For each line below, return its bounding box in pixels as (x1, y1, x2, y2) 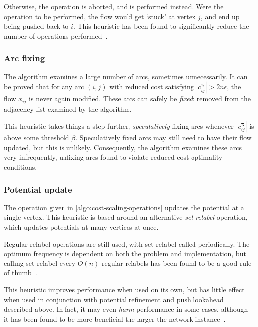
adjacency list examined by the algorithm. (4, 103, 132, 114)
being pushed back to (4, 21, 69, 31)
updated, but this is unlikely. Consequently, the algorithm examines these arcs (4, 142, 242, 152)
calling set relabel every (4, 258, 76, 268)
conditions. (4, 162, 37, 172)
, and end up (200, 11, 240, 21)
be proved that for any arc (4, 81, 84, 92)
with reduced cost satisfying (109, 81, 194, 92)
